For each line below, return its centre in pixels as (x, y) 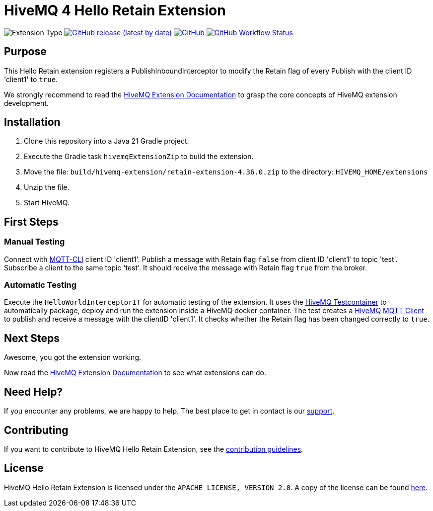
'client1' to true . (31, 79)
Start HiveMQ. (47, 203)
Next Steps (32, 338)
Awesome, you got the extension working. (72, 357)
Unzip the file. (47, 187)
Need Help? (34, 392)
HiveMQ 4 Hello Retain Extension (115, 10)
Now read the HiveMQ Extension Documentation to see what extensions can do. (135, 373)
